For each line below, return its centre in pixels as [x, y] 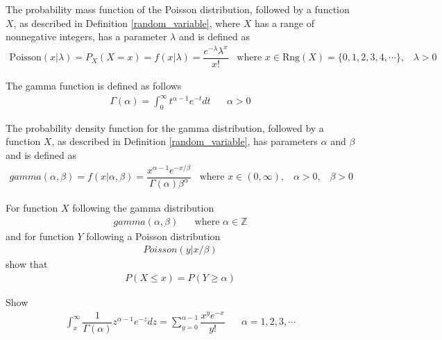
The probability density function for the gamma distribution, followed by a [165, 127]
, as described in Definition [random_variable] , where [127, 23]
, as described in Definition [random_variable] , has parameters [185, 141]
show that [27, 264]
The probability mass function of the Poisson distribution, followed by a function [178, 9]
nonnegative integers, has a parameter [86, 36]
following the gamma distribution [143, 208]
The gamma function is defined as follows [94, 85]
